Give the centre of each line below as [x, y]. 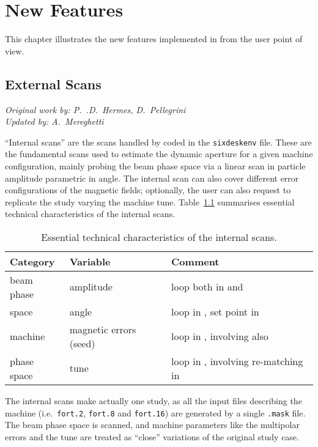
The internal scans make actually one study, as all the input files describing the [153, 400]
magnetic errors [103, 329]
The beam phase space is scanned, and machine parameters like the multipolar [152, 425]
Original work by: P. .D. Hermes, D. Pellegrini [95, 109]
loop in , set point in [215, 311]
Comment [195, 261]
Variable [90, 261]
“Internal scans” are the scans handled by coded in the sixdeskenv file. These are [158, 142]
